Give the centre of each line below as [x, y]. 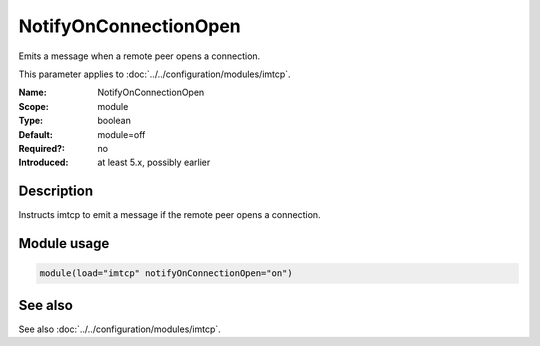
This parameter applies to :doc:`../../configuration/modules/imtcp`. [154, 74]
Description [56, 191]
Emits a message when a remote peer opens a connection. [139, 56]
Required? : [41, 148]
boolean [114, 121]
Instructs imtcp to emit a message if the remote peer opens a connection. [169, 215]
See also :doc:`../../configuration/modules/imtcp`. [120, 329]
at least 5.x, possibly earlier [154, 162]
